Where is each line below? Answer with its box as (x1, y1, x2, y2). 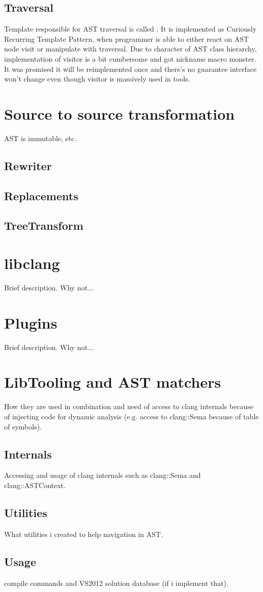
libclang (4, 253, 60, 274)
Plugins (4, 312, 57, 333)
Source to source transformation (4, 103, 235, 124)
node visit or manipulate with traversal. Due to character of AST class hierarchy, (4, 43, 257, 54)
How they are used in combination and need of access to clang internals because (4, 401, 254, 412)
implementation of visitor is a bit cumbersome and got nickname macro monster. (4, 53, 256, 64)
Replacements (4, 187, 78, 203)
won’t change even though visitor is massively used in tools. (4, 73, 190, 84)
